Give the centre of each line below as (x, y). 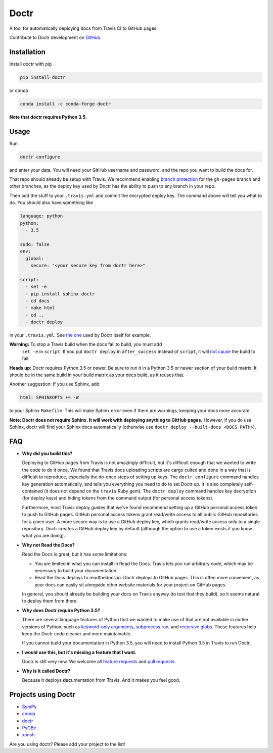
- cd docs (38, 301)
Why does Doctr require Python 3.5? (61, 610)
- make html (40, 308)
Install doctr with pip (31, 64)
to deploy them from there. (50, 601)
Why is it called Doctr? (46, 671)
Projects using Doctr (42, 694)
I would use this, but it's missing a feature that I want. (79, 652)
